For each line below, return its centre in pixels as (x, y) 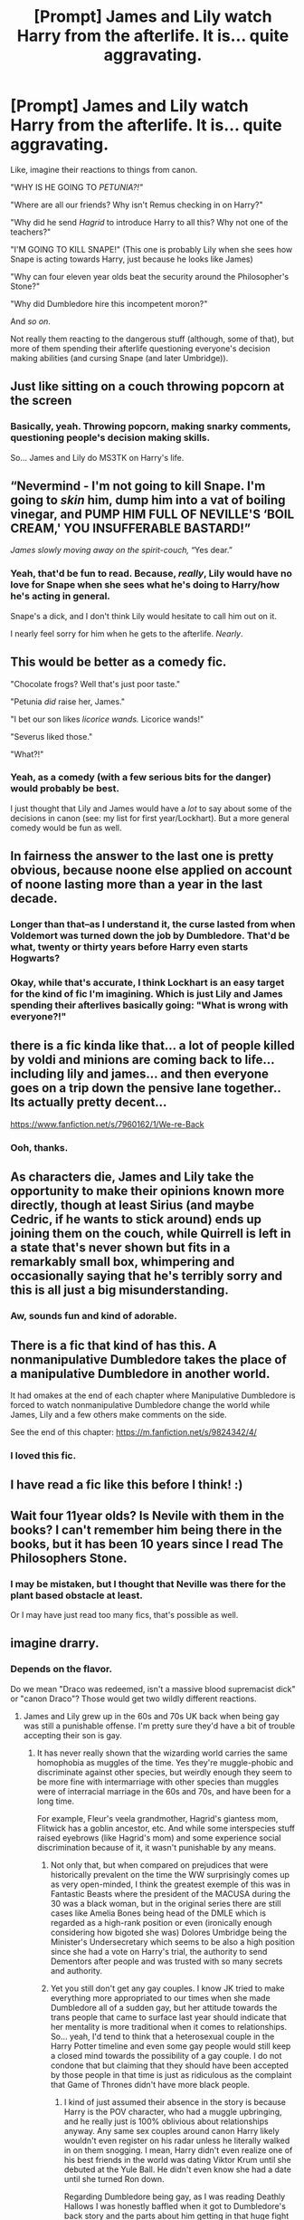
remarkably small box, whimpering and (123, 1262)
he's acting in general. (61, 597)
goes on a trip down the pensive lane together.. (146, 1088)
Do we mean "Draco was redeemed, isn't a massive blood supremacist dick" (153, 1689)
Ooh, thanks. (39, 1147)
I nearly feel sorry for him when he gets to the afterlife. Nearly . (127, 633)
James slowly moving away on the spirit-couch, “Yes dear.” (122, 550)
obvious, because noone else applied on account (152, 871)
